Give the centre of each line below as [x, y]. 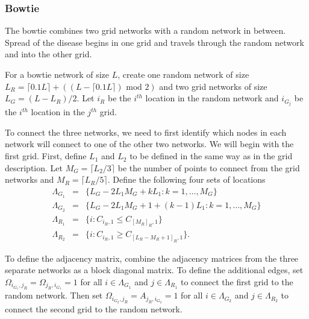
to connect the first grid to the [237, 281]
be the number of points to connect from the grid [209, 167]
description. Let [34, 167]
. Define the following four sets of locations [186, 179]
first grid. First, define [46, 156]
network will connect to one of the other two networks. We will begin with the [149, 144]
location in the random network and [212, 98]
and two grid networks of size [213, 86]
